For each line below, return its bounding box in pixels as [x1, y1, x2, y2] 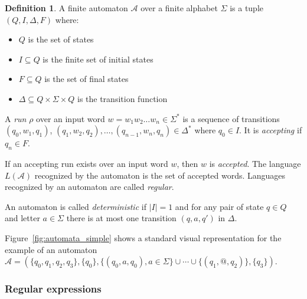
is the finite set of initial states [43, 52, 153, 65]
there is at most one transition [66, 212, 177, 224]
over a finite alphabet [141, 2, 218, 14]
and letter [5, 212, 40, 224]
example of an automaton [5, 243, 97, 255]
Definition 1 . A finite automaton [5, 2, 128, 14]
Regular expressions [5, 281, 102, 296]
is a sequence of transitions [182, 112, 280, 124]
